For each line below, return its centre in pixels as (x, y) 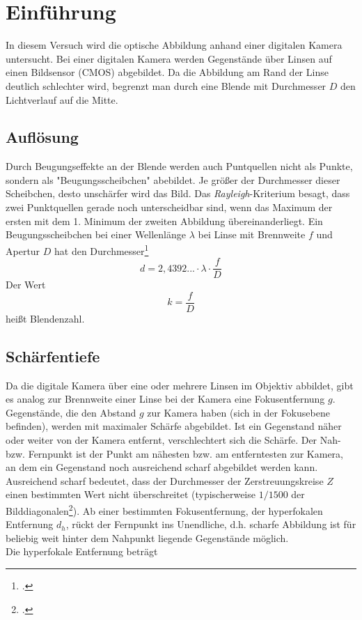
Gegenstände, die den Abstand (71, 412)
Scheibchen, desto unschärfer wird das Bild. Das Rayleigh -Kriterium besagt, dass (178, 193)
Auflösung (42, 137)
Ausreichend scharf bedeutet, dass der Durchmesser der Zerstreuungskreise (165, 480)
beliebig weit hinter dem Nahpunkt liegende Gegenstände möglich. (147, 537)
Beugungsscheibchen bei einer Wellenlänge (96, 234)
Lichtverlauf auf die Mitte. (62, 99)
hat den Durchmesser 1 (102, 249)
